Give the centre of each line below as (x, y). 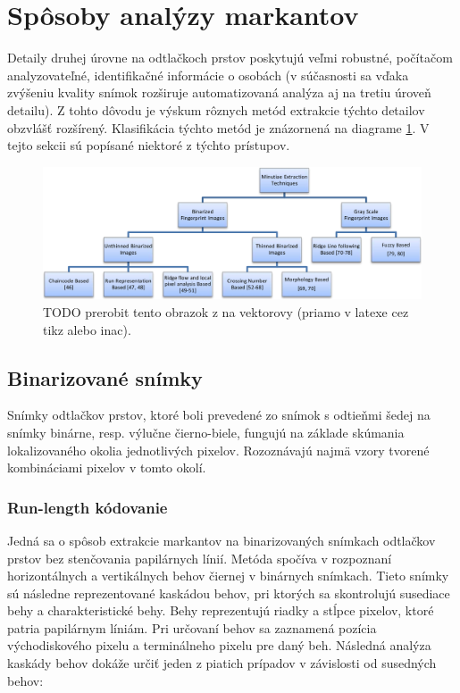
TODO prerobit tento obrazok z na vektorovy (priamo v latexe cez (226, 311)
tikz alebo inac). (87, 329)
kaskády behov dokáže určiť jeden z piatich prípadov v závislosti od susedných (222, 663)
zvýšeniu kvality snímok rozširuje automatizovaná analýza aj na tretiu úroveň (219, 92)
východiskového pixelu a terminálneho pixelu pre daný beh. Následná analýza (219, 645)
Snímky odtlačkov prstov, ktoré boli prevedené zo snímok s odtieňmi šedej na (219, 415)
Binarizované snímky (105, 377)
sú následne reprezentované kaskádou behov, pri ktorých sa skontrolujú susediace (229, 593)
